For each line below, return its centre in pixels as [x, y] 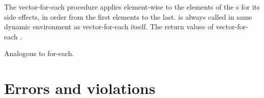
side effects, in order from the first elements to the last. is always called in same [128, 16]
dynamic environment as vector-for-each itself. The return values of [109, 27]
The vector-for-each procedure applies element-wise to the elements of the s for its [132, 7]
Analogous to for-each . [39, 53]
